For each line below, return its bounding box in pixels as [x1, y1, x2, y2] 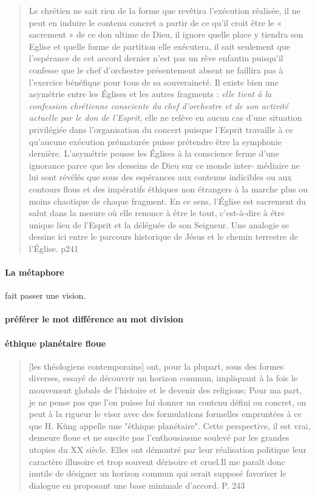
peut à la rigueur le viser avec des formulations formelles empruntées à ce [29, 407, 302, 420]
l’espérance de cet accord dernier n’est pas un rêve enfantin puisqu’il [29, 52, 283, 64]
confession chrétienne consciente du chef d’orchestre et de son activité [29, 99, 289, 112]
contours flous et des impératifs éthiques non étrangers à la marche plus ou [29, 182, 308, 195]
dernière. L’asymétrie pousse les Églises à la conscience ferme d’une [29, 147, 279, 160]
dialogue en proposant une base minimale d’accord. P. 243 [29, 478, 245, 491]
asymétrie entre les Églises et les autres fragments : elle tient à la [29, 87, 272, 100]
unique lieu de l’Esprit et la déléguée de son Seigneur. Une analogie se [29, 218, 290, 231]
